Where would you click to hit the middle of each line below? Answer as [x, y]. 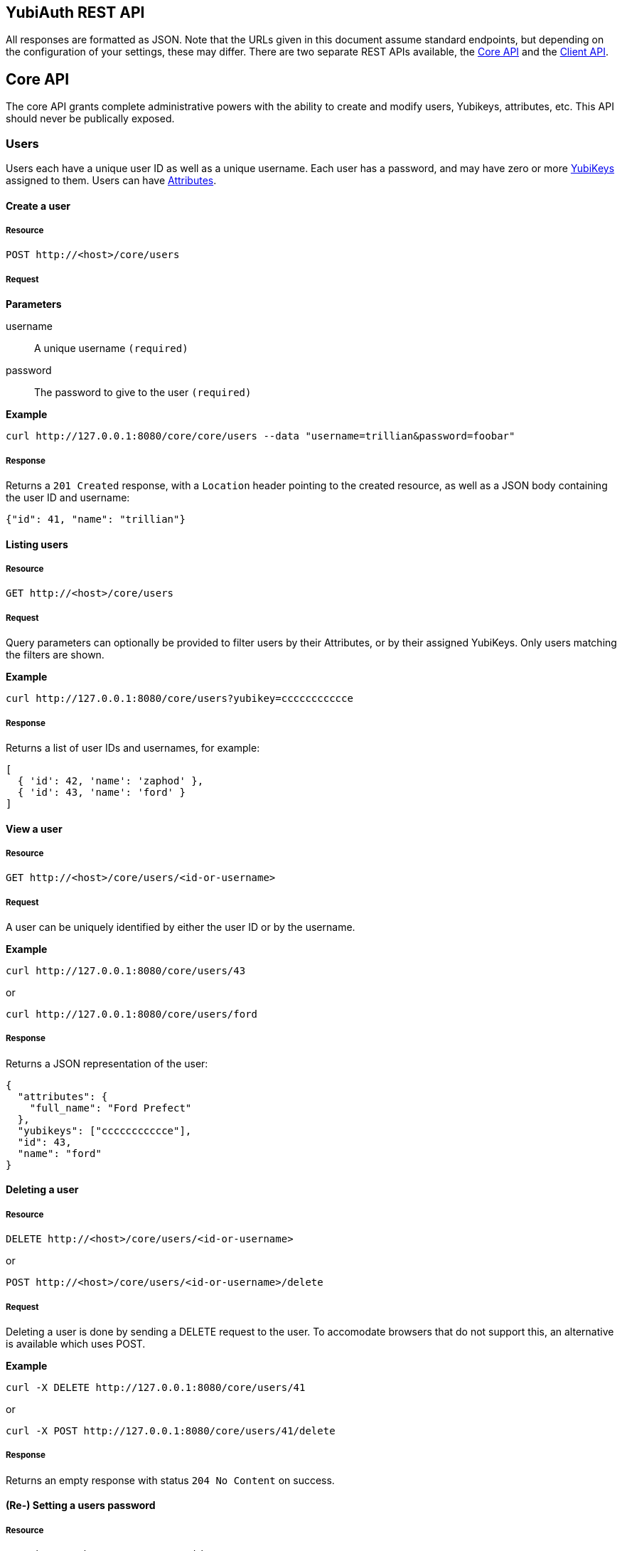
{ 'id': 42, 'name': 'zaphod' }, [111, 780]
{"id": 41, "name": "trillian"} [96, 519]
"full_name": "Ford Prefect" [111, 1108]
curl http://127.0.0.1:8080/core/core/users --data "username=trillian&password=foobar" [261, 436]
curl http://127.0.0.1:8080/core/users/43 [126, 971]
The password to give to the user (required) [143, 393]
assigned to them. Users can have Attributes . [111, 181]
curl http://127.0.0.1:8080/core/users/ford [132, 1014]
